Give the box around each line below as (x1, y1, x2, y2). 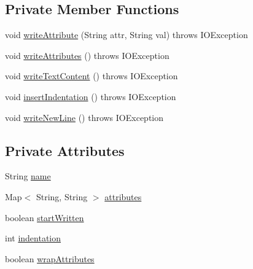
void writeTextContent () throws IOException (5, 69, 178, 82)
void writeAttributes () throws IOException (5, 49, 169, 61)
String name (5, 170, 51, 182)
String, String (36, 190, 88, 203)
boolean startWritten (5, 211, 84, 224)
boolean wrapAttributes (5, 252, 95, 265)
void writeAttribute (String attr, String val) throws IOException (5, 28, 248, 41)
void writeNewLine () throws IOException (5, 111, 164, 123)
